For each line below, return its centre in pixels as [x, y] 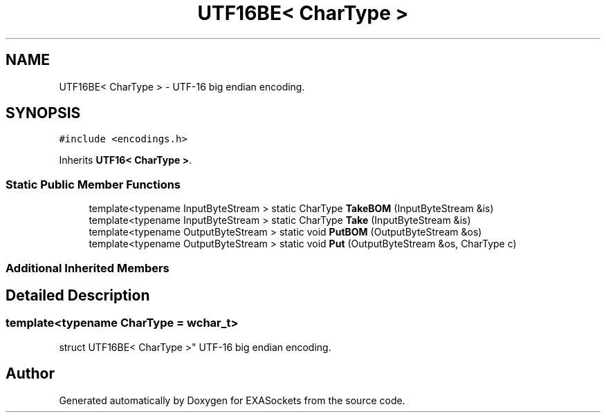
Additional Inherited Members [88, 268]
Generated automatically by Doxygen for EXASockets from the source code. [232, 400]
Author [30, 374]
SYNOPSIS [43, 113]
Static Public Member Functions [93, 184]
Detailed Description [78, 295]
